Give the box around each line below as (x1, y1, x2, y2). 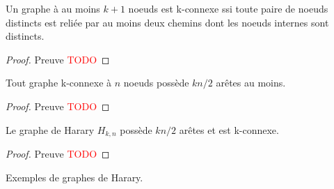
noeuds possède (123, 75, 189, 90)
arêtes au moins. (216, 75, 286, 90)
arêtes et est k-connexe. (179, 122, 279, 137)
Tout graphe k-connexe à (6, 75, 112, 90)
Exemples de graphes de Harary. (6, 169, 143, 184)
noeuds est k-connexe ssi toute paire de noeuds (128, 1, 328, 15)
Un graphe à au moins (6, 1, 100, 15)
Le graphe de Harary (6, 122, 95, 137)
